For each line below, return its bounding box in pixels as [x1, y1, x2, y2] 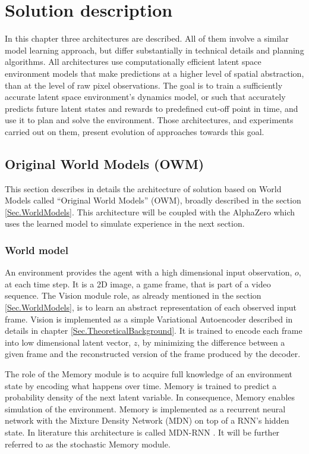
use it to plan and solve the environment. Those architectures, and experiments [5, 114, 294, 126]
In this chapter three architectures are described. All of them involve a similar [5, 32, 289, 45]
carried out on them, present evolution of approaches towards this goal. [5, 125, 264, 137]
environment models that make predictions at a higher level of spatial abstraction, [5, 67, 304, 79]
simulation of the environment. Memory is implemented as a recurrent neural [5, 402, 286, 415]
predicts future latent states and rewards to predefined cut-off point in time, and [5, 102, 298, 114]
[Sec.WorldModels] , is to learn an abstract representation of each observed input [5, 301, 297, 314]
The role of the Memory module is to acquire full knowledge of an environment [5, 368, 293, 380]
